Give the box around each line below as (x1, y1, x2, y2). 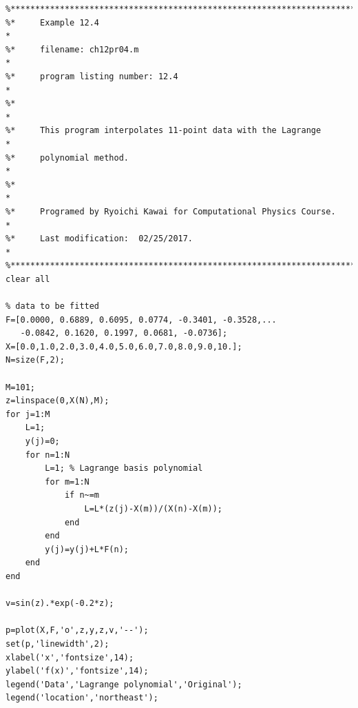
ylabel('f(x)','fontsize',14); (6, 666, 149, 676)
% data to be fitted (6, 301, 100, 312)
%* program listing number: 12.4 (6, 71, 178, 81)
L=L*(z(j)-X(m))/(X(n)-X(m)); (84, 503, 222, 514)
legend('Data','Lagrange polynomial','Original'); (6, 679, 242, 689)
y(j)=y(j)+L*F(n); (45, 544, 129, 554)
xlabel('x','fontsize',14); (6, 652, 134, 663)
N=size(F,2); (6, 355, 65, 365)
